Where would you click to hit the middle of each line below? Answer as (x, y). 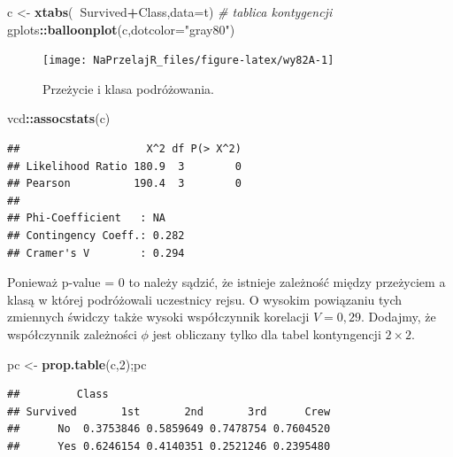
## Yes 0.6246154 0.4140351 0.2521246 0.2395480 (169, 446)
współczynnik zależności (72, 333)
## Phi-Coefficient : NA (86, 218)
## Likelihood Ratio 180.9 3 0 (124, 166)
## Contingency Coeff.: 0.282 (96, 236)
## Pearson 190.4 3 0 (124, 184)
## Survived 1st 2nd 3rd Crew (169, 411)
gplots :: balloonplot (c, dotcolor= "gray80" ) (121, 29)
